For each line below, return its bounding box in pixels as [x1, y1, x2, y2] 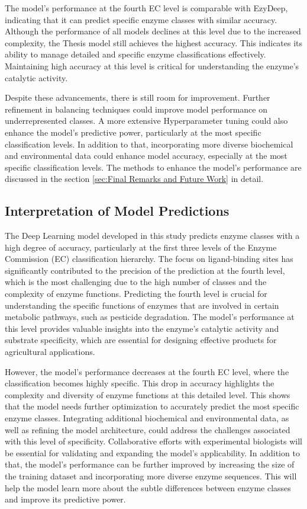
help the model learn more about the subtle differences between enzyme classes [5, 481, 291, 494]
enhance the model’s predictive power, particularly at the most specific [5, 126, 261, 138]
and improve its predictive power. [5, 493, 126, 505]
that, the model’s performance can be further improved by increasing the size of [5, 458, 295, 470]
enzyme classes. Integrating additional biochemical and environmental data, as [5, 412, 289, 424]
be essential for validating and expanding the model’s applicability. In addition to [5, 446, 300, 459]
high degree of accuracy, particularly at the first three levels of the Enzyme [5, 241, 277, 253]
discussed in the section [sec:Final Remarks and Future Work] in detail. [5, 172, 264, 185]
